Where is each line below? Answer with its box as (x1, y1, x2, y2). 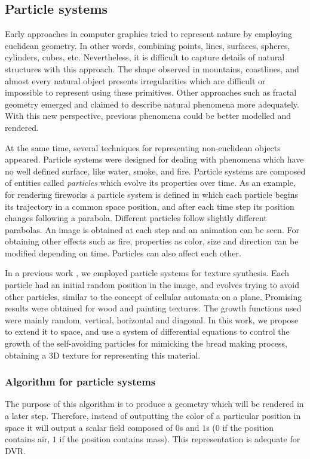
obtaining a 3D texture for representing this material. (5, 348, 201, 361)
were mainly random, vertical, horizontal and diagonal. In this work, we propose (5, 313, 299, 326)
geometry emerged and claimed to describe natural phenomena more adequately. (5, 97, 299, 110)
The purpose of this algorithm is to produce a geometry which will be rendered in (5, 397, 304, 410)
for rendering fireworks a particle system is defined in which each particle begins (5, 188, 299, 200)
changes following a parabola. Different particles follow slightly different (5, 212, 267, 224)
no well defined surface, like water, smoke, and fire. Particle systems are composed (5, 164, 306, 177)
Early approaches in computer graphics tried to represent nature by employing (5, 27, 293, 40)
